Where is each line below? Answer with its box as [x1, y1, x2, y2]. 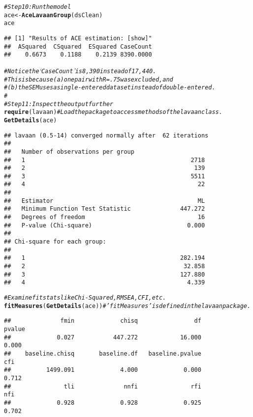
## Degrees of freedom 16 [4, 214, 205, 221]
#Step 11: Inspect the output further [4, 100, 113, 108]
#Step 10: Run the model [4, 3, 71, 10]
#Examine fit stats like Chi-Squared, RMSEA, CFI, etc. [4, 294, 166, 301]
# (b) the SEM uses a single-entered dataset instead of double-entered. [4, 84, 216, 91]
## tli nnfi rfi [4, 383, 201, 390]
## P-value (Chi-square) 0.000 [4, 222, 205, 229]
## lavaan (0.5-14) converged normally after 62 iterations [4, 132, 209, 139]
